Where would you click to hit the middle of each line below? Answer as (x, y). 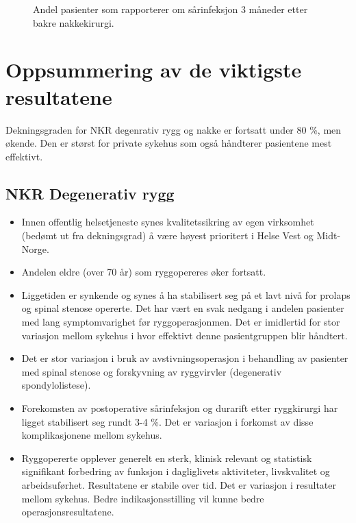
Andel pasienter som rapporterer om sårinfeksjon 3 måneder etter (170, 9)
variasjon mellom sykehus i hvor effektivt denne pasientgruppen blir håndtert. (185, 335)
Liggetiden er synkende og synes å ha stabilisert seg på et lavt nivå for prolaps (186, 294)
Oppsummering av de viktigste (154, 70)
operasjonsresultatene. (68, 512)
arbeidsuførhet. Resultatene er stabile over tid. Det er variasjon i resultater (179, 484)
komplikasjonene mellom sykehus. (92, 435)
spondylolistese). (56, 385)
